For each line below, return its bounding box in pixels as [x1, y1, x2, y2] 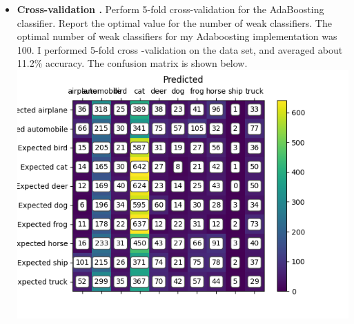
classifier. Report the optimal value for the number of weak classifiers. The [17, 15, 332, 30]
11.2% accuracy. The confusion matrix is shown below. [17, 56, 248, 70]
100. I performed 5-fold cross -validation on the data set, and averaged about [17, 42, 343, 57]
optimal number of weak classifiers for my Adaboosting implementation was [17, 29, 337, 43]
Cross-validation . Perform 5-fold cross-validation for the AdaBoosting [17, 2, 324, 16]
